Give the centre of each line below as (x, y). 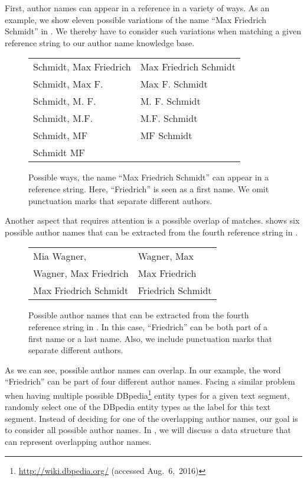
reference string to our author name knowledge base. (100, 42)
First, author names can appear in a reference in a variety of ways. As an (137, 8)
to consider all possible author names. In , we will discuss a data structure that (148, 430)
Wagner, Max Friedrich (81, 273)
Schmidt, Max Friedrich (82, 67)
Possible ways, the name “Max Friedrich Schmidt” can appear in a (149, 177)
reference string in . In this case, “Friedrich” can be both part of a (148, 326)
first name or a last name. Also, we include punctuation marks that (151, 338)
